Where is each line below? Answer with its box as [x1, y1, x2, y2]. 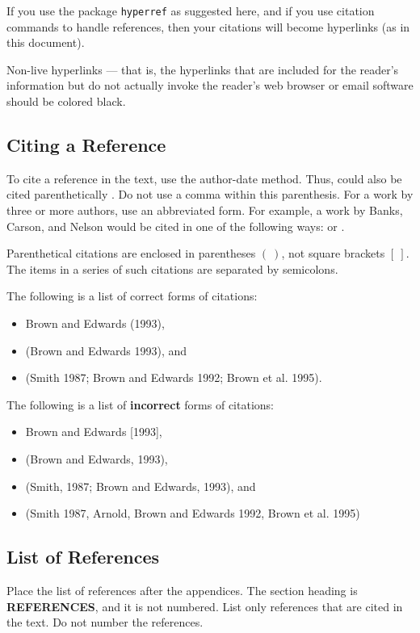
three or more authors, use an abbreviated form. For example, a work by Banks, [6, 202, 403, 219]
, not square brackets [281, 245, 385, 262]
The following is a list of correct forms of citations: [6, 287, 258, 304]
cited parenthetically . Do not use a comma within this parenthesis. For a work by [6, 186, 414, 203]
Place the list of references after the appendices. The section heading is [6, 581, 358, 598]
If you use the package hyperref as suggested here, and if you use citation [6, 2, 375, 19]
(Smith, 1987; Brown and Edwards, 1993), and [25, 477, 256, 494]
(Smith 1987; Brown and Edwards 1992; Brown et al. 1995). [25, 369, 322, 386]
